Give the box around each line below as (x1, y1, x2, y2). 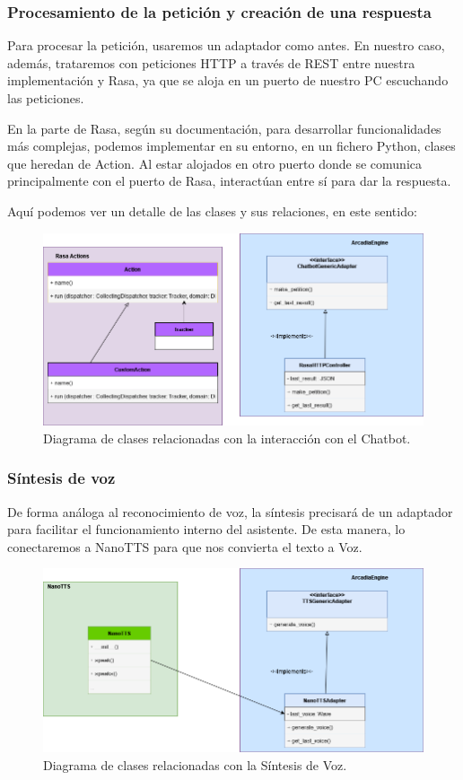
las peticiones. (7, 89, 84, 107)
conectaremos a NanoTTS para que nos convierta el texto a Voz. (7, 537, 363, 556)
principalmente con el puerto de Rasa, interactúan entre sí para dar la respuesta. (7, 171, 451, 190)
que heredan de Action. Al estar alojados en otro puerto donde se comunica (7, 153, 422, 172)
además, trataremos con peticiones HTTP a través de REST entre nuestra (7, 53, 415, 72)
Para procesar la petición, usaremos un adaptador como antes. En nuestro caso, (7, 36, 445, 55)
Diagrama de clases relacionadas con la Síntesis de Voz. (43, 755, 347, 774)
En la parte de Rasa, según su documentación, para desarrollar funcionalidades (7, 118, 441, 137)
